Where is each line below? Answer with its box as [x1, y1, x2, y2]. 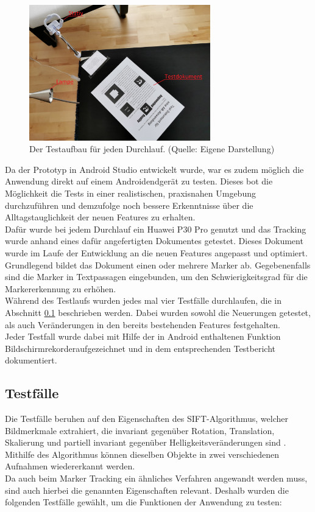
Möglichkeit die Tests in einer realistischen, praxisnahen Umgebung [5, 186, 256, 199]
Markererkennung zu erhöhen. [5, 282, 116, 295]
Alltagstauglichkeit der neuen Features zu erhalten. [5, 211, 196, 223]
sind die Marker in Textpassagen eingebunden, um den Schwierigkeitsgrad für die [5, 270, 308, 283]
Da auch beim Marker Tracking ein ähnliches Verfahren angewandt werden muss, [5, 472, 308, 485]
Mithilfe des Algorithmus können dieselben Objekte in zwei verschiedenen [5, 447, 279, 460]
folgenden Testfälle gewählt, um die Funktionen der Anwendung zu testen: [5, 496, 282, 508]
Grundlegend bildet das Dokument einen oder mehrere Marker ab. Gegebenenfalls [5, 258, 311, 271]
